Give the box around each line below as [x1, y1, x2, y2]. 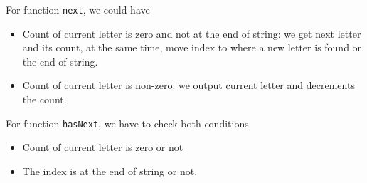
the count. [22, 92, 67, 107]
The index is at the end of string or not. [22, 163, 198, 178]
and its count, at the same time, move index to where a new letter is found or [22, 40, 362, 55]
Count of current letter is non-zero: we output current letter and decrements [22, 78, 355, 93]
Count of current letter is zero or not [22, 140, 183, 155]
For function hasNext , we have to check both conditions [6, 115, 249, 130]
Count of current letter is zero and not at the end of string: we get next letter [22, 26, 361, 41]
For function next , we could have [6, 2, 150, 16]
